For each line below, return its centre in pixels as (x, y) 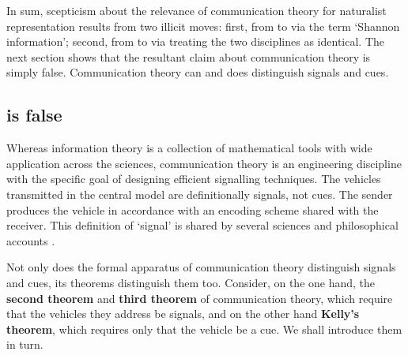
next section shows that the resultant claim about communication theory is (189, 56)
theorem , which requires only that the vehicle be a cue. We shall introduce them (204, 329)
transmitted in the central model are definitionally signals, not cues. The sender (200, 194)
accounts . (31, 240)
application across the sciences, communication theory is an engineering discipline (204, 163)
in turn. (25, 344)
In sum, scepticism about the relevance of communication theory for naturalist (196, 10)
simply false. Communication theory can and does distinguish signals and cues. (198, 72)
